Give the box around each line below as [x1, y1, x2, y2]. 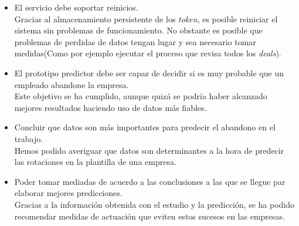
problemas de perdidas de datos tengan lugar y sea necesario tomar [14, 35, 256, 48]
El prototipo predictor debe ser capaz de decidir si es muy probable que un [14, 66, 284, 79]
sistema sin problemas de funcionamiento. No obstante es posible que [14, 24, 263, 36]
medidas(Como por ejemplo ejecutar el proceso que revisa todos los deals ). [14, 47, 281, 59]
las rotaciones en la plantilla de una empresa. [14, 156, 176, 168]
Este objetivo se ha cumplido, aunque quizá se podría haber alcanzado [14, 90, 267, 102]
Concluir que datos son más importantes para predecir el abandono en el [14, 121, 276, 133]
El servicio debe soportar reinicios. [14, 1, 138, 13]
